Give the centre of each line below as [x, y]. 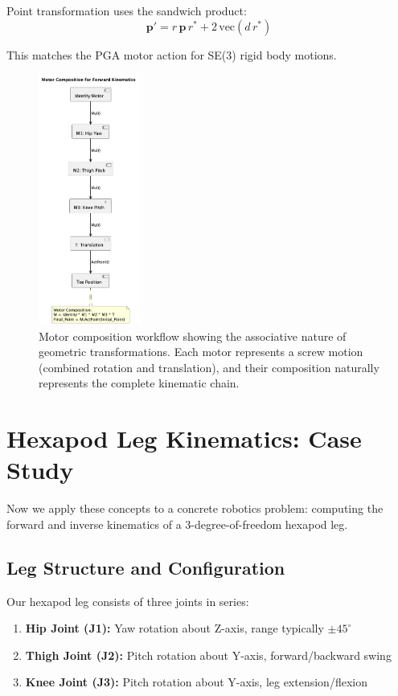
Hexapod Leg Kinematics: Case [184, 438]
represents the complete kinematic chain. [139, 383]
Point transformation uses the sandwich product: [127, 10]
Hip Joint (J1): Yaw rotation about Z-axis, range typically [174, 628]
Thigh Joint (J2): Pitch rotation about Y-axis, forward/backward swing [208, 655]
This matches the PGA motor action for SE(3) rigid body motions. [172, 54]
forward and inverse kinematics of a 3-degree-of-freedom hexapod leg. [177, 524]
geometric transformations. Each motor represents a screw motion [201, 352]
